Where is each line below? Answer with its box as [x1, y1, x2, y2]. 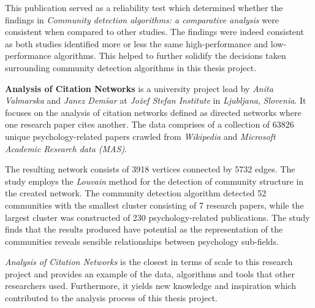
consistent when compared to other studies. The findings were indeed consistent [5, 25, 304, 38]
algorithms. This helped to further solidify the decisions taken [54, 49, 286, 62]
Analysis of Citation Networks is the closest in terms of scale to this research [5, 255, 293, 268]
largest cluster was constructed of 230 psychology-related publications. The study [5, 210, 310, 223]
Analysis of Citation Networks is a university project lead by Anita [5, 82, 273, 94]
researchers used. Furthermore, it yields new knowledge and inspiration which [5, 279, 296, 292]
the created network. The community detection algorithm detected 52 [5, 187, 267, 199]
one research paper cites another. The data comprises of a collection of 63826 [5, 118, 294, 131]
